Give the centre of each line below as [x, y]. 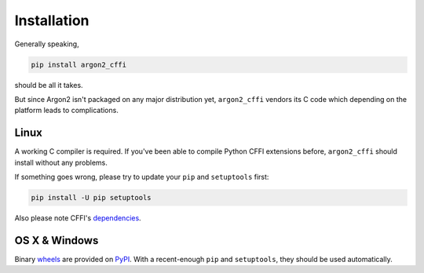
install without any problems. [61, 162]
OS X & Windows [57, 240]
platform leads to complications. [67, 111]
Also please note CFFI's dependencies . [78, 218]
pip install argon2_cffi [79, 64]
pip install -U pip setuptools [91, 197]
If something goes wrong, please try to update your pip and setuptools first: [142, 177]
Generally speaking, [47, 44]
